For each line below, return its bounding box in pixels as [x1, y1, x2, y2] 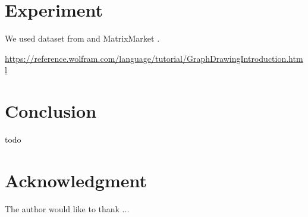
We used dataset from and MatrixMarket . [5, 32, 160, 45]
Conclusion [5, 99, 97, 123]
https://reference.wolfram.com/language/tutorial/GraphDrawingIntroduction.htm [5, 52, 303, 64]
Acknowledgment [5, 168, 147, 192]
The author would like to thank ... [5, 202, 130, 215]
